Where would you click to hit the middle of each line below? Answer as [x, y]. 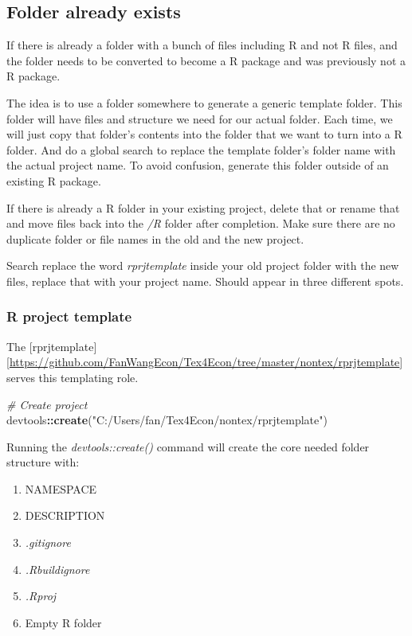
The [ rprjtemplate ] [52, 346]
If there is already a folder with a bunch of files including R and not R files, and [202, 45]
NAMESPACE [61, 488]
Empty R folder [63, 622]
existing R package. [54, 180]
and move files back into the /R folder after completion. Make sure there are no [201, 223]
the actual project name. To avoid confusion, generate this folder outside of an [198, 165]
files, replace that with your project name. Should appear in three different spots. [205, 281]
